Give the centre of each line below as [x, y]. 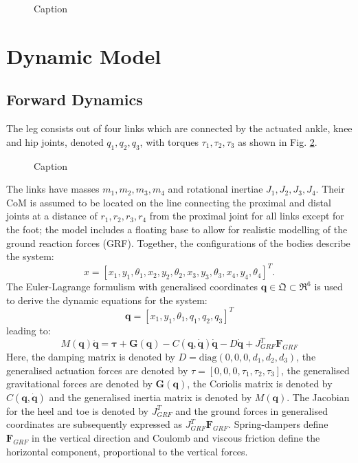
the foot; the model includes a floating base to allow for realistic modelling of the [177, 229]
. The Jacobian [318, 397]
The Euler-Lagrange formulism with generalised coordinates [132, 287]
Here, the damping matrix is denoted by [91, 356]
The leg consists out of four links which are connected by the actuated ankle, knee [179, 128]
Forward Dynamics [75, 99]
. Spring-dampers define [278, 424]
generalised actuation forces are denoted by [97, 370]
